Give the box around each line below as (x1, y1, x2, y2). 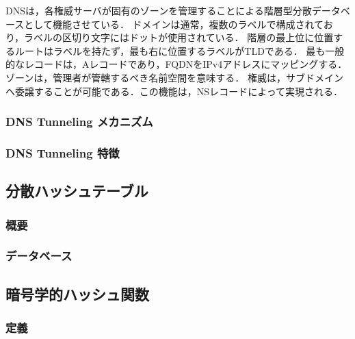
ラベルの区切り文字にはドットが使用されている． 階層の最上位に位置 (24, 30, 334, 45)
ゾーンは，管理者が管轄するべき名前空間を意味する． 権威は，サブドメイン (5, 70, 343, 84)
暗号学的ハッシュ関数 (5, 283, 149, 304)
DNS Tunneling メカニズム (5, 113, 153, 130)
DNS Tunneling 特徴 (5, 144, 120, 161)
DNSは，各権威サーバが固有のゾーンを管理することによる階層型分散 (5, 3, 312, 17)
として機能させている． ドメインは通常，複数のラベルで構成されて (24, 16, 324, 31)
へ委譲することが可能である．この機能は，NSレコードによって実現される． (5, 84, 343, 98)
